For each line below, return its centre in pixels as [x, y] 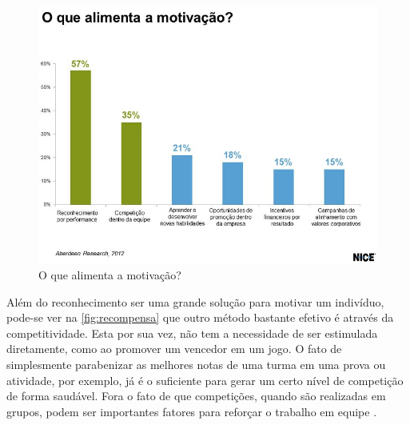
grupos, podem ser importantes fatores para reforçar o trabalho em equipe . [192, 411]
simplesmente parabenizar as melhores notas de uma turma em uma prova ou [196, 365]
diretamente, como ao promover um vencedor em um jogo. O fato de [174, 349]
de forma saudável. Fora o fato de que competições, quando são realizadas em [196, 396]
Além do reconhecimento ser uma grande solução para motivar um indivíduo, [195, 301]
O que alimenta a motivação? [110, 275]
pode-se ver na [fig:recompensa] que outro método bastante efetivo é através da [200, 317]
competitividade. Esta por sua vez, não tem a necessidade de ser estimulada [192, 333]
